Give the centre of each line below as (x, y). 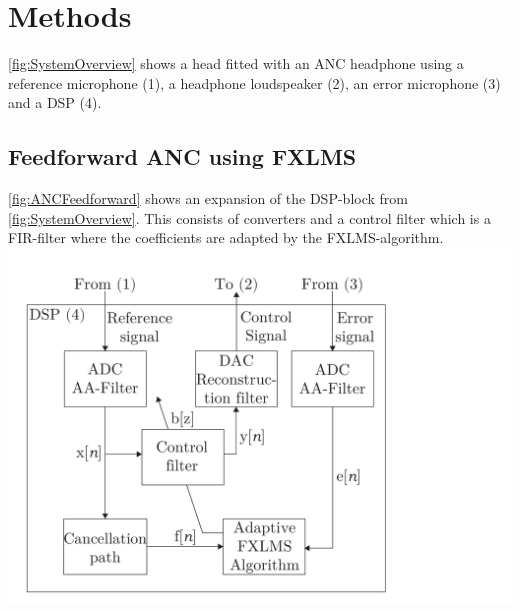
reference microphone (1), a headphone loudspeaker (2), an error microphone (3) (254, 82)
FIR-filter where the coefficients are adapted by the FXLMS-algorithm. (226, 237)
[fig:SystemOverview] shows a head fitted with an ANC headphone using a (236, 63)
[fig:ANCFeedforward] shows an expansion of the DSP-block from (208, 198)
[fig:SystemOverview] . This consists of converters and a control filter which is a (249, 217)
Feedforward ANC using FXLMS (182, 156)
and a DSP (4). (55, 102)
